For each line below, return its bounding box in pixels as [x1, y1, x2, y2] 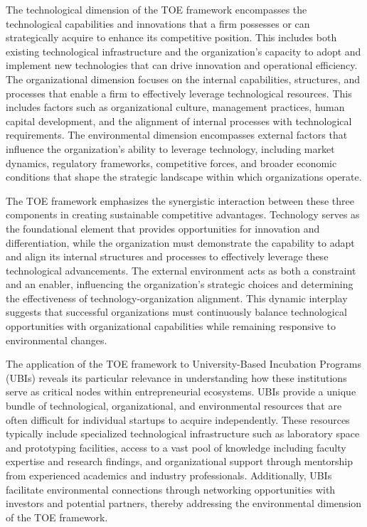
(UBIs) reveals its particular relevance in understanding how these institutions [6, 370, 347, 385]
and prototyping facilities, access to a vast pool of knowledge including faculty [6, 440, 346, 454]
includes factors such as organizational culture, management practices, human [6, 100, 345, 115]
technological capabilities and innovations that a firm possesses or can [6, 16, 310, 31]
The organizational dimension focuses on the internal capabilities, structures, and [6, 71, 361, 86]
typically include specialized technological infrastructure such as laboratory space [6, 426, 360, 441]
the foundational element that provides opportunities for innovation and [6, 220, 320, 235]
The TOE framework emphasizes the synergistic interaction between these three [6, 193, 354, 208]
